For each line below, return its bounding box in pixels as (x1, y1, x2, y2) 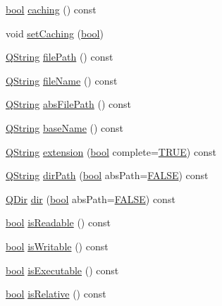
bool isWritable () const (6, 238, 109, 253)
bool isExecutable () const (6, 262, 119, 277)
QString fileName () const (6, 73, 118, 87)
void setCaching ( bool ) (6, 25, 104, 40)
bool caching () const (6, 2, 97, 16)
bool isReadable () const (6, 215, 111, 230)
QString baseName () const (6, 120, 124, 135)
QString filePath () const (6, 49, 113, 64)
